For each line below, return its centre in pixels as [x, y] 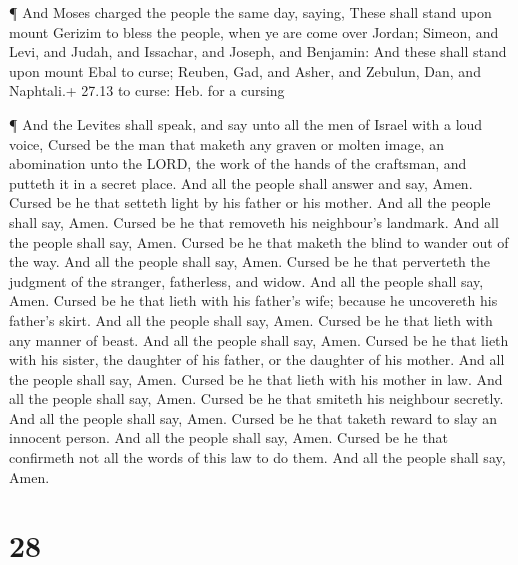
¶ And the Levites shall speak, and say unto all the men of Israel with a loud [246, 123]
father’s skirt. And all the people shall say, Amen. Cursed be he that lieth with [251, 319]
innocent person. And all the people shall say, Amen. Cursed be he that [229, 437]
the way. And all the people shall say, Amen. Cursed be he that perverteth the [250, 261]
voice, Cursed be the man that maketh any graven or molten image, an [226, 143]
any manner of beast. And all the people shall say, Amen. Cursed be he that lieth [259, 339]
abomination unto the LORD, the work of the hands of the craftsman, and [238, 163]
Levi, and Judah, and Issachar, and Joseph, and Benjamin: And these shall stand [258, 51]
